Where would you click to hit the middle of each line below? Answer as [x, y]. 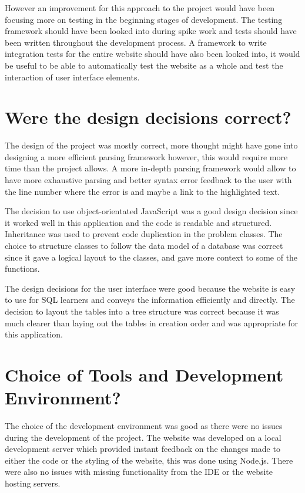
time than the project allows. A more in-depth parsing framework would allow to [150, 168]
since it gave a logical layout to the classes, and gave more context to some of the [151, 257]
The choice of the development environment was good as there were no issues [144, 426]
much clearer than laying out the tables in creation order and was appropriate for [152, 323]
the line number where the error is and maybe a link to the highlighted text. [143, 191]
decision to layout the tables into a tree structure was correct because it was [142, 311]
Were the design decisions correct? [148, 117]
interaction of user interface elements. [72, 77]
